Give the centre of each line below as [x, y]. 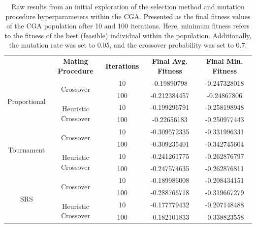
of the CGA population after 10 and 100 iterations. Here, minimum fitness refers [128, 26]
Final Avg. [170, 61]
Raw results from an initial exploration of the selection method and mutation [128, 6]
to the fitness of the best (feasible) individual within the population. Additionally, [128, 35]
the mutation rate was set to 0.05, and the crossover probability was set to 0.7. [128, 45]
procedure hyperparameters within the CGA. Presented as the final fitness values [128, 16]
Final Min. [225, 61]
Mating [76, 61]
